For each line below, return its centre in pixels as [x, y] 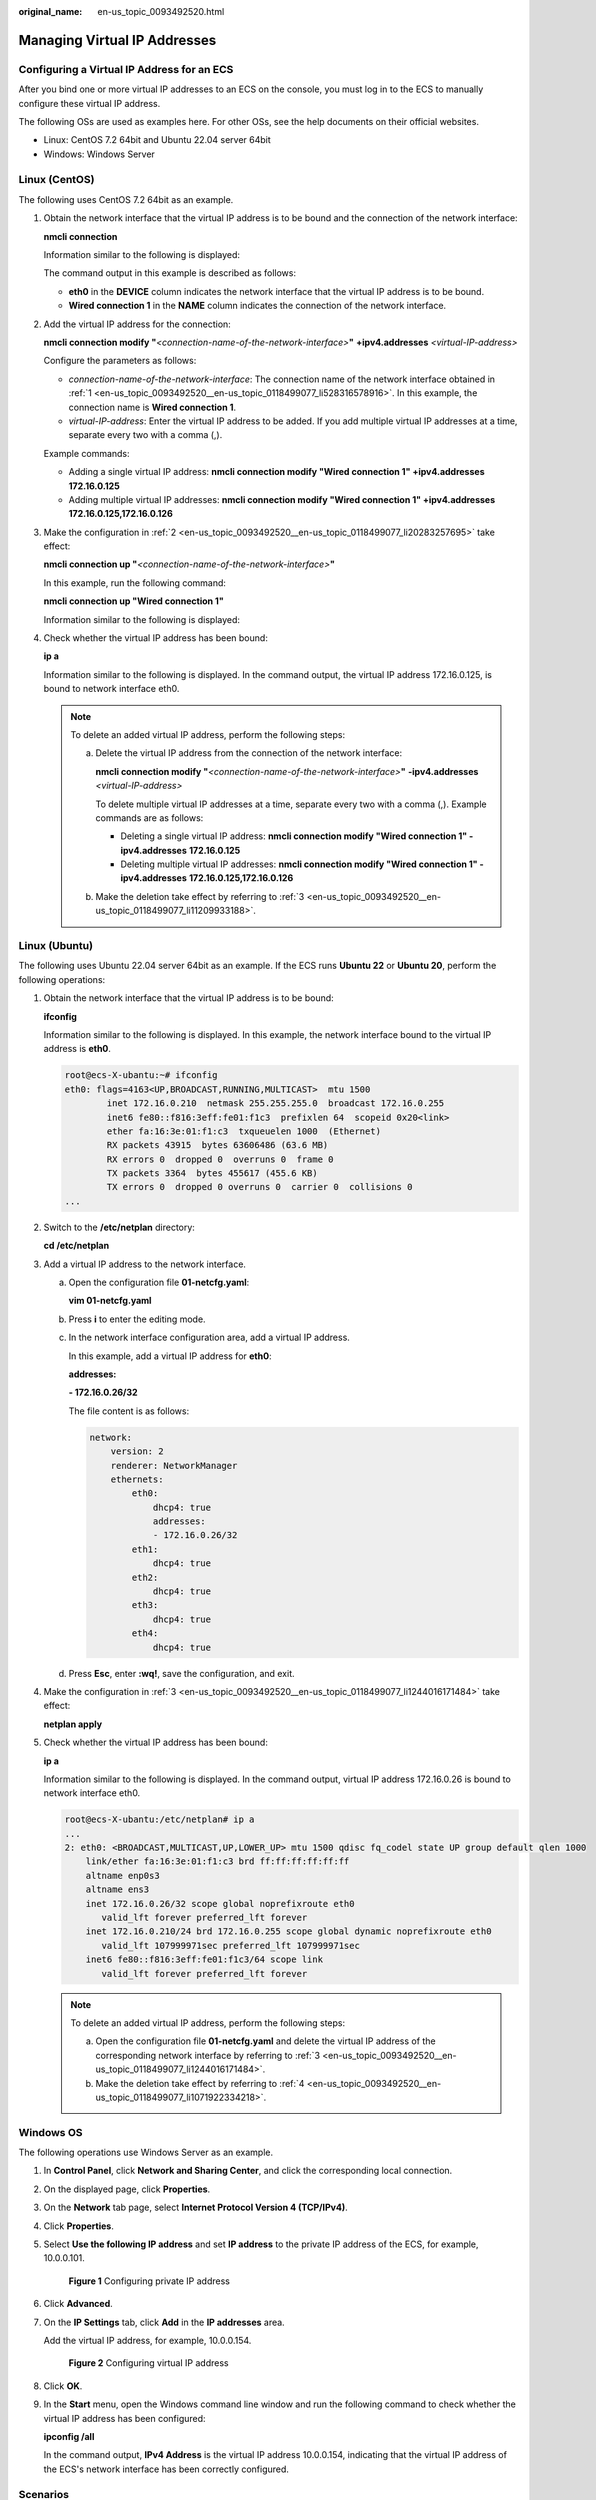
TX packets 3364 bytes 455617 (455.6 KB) [212, 1173]
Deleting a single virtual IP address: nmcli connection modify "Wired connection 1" [294, 836]
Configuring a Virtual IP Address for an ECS [126, 69]
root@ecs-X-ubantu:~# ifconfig [141, 1075]
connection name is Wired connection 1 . [152, 407]
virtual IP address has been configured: [124, 2418]
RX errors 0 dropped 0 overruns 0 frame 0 [220, 1159]
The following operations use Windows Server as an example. [146, 2152]
